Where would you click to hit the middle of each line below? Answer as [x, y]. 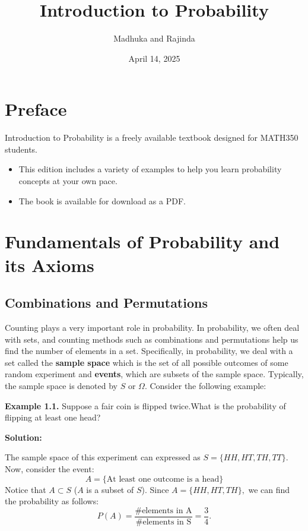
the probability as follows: [52, 501]
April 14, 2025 [154, 58]
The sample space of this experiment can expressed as [103, 457]
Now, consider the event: [50, 468]
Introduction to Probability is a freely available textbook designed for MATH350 [152, 138]
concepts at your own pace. [68, 181]
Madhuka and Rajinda [154, 38]
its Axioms [50, 265]
